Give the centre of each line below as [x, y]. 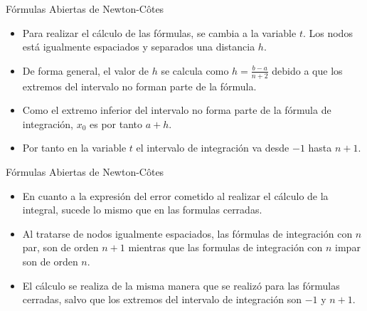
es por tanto [116, 123]
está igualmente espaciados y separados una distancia [139, 47]
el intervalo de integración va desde [213, 148]
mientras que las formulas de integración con [225, 247]
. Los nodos [328, 32]
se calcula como [195, 70]
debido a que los [307, 70]
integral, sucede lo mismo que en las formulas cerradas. [142, 210]
